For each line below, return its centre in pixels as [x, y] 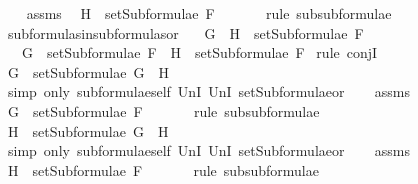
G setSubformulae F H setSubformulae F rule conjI [199, 52]
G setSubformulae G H [88, 71]
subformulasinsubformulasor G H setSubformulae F [185, 32]
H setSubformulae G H [88, 130]
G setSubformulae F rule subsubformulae [163, 110]
